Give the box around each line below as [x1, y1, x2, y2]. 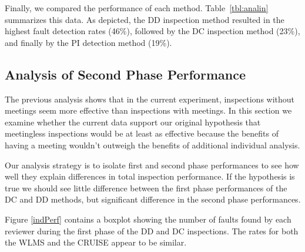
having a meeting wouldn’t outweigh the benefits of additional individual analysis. [5, 138, 300, 151]
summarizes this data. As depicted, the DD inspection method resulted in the [5, 13, 284, 25]
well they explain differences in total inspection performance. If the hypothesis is [5, 170, 295, 183]
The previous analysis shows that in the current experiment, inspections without [5, 92, 295, 105]
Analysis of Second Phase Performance [5, 65, 246, 83]
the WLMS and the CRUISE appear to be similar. [5, 236, 187, 248]
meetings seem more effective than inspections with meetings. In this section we [5, 104, 292, 117]
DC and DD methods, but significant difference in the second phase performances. [5, 193, 301, 205]
